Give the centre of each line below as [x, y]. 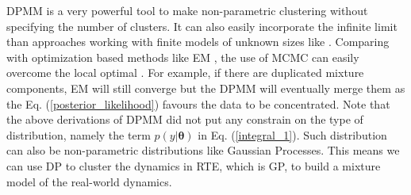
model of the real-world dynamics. [89, 181]
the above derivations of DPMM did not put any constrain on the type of [185, 119]
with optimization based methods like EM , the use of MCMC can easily [183, 57]
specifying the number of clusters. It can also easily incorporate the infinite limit [202, 26]
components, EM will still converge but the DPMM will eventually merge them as [206, 88]
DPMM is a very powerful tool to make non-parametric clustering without [187, 10]
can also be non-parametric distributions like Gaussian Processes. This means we [203, 150]
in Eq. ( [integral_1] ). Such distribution [292, 134]
